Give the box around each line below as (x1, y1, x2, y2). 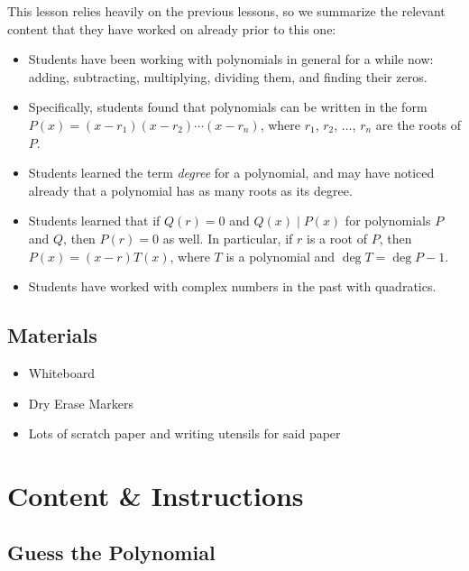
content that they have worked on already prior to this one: (7, 19, 336, 38)
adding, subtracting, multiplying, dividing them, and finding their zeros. (28, 67, 428, 86)
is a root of (307, 228, 368, 247)
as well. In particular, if (162, 228, 293, 247)
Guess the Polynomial (7, 539, 216, 566)
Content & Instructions (7, 476, 304, 513)
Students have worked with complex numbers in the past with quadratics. (28, 277, 437, 296)
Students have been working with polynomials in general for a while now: (28, 50, 434, 69)
